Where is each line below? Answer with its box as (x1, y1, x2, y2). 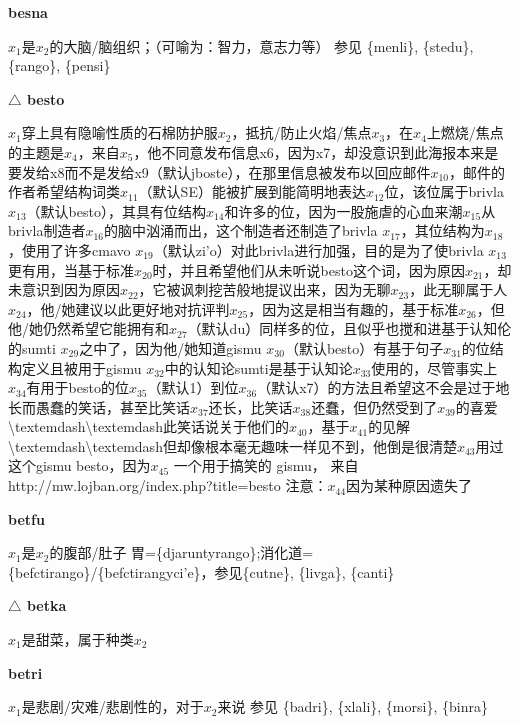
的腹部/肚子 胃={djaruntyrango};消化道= (49, 542, 314, 563)
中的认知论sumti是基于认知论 (164, 357, 353, 378)
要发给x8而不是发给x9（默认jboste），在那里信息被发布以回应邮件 (8, 161, 431, 182)
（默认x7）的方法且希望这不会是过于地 (257, 377, 510, 398)
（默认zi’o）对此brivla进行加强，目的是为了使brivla (153, 239, 484, 260)
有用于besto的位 (26, 377, 129, 398)
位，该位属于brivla (384, 181, 504, 202)
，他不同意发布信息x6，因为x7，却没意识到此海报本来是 (133, 141, 499, 162)
